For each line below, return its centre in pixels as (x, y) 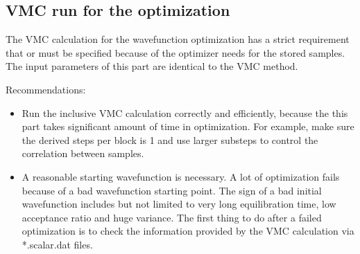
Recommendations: (46, 89)
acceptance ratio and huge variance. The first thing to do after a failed (172, 217)
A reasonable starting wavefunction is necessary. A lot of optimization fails (181, 176)
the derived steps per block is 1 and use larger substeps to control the (170, 139)
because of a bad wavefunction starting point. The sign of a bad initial (172, 190)
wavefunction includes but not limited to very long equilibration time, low (179, 204)
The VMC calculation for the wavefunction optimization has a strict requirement (178, 39)
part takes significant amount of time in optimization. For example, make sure (188, 126)
